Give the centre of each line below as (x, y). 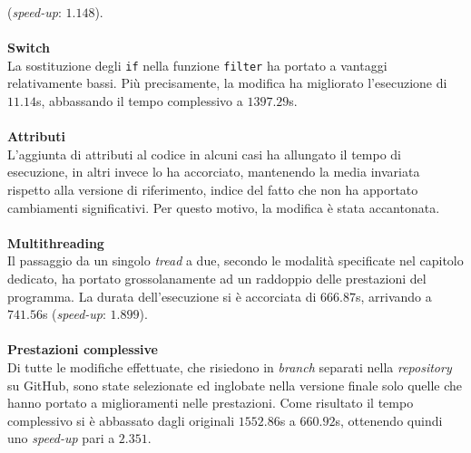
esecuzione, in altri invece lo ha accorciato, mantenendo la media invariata (214, 172)
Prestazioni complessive (83, 349)
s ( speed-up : (74, 314)
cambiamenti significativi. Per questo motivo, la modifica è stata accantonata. (224, 207)
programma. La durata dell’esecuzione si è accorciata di (162, 296)
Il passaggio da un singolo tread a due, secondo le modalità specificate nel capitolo (235, 260)
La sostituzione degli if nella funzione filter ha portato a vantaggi (197, 65)
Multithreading (56, 242)
